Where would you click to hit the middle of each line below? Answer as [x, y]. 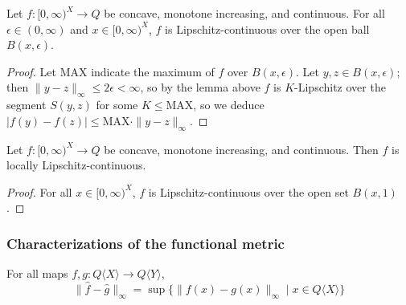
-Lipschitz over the [340, 87]
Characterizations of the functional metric [146, 243]
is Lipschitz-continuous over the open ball [267, 28]
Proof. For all [39, 191]
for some [117, 105]
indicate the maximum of [153, 71]
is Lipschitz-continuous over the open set [248, 191]
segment [27, 105]
